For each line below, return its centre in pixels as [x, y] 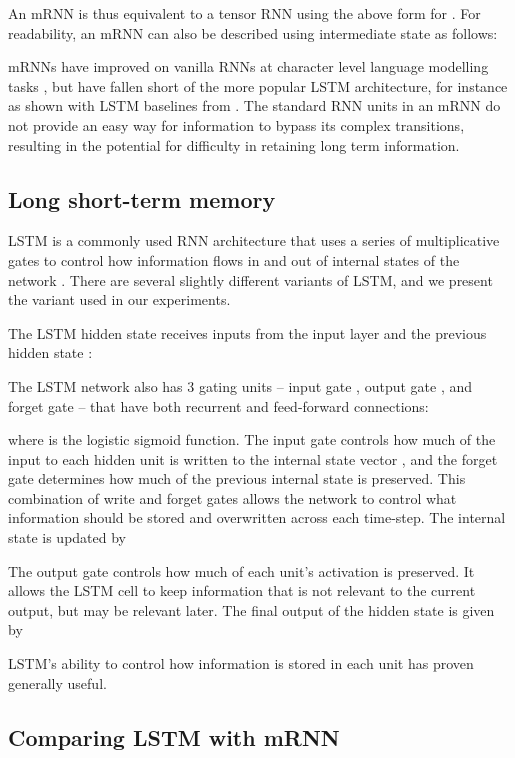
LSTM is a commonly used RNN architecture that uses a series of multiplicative [254, 240]
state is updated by [67, 537]
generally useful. [57, 682]
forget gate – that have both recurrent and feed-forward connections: [218, 405]
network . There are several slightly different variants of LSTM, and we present [250, 279]
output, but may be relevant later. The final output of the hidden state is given [251, 609]
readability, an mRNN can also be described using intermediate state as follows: [253, 32]
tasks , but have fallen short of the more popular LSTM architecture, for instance [258, 85]
